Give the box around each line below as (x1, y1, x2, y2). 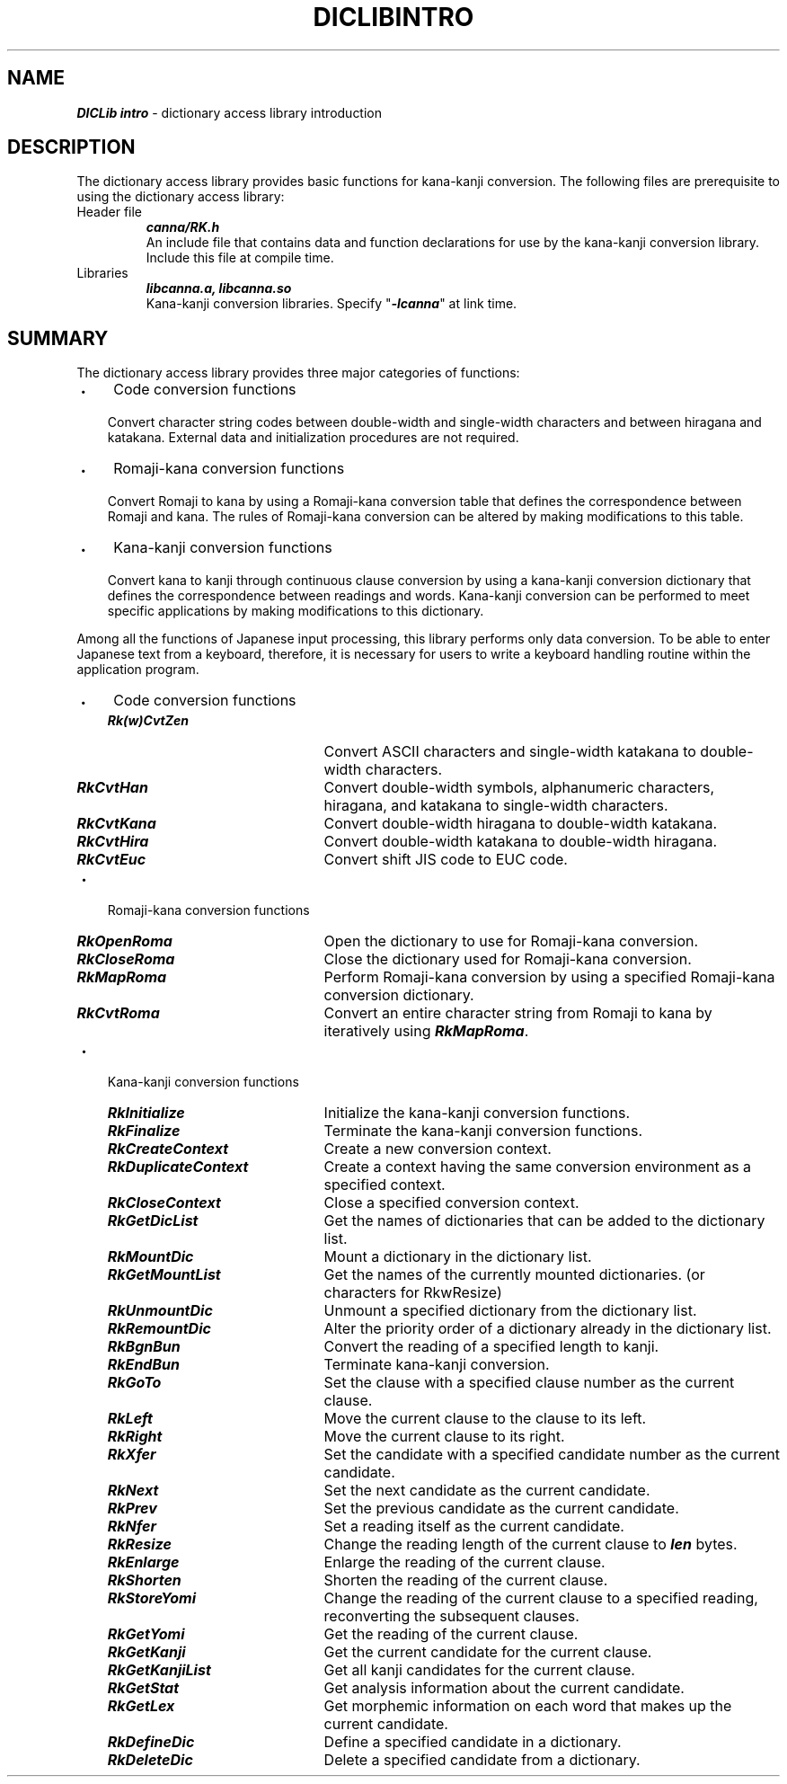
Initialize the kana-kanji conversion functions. (323, 1104, 631, 1123)
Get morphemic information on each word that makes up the (323, 1697, 732, 1716)
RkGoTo (107, 1373, 162, 1392)
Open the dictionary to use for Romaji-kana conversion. (323, 932, 699, 951)
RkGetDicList (107, 1212, 199, 1230)
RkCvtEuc (76, 850, 146, 869)
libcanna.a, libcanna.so (146, 280, 292, 297)
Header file (76, 204, 143, 220)
